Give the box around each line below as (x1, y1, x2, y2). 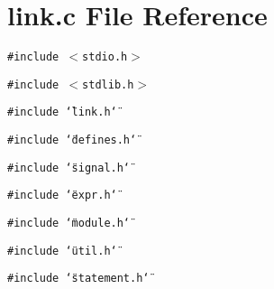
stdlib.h (82, 78, 134, 91)
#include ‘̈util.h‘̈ (7, 244, 117, 257)
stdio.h (82, 51, 128, 64)
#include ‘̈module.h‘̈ (7, 217, 131, 230)
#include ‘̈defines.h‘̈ (7, 134, 137, 147)
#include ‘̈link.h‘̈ (7, 106, 117, 119)
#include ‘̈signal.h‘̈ (7, 161, 131, 174)
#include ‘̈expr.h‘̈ (7, 189, 117, 202)
